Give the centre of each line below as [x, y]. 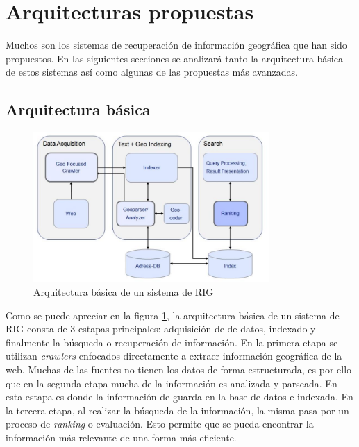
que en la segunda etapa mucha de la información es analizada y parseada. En [172, 383]
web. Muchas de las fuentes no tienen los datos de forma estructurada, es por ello [179, 370]
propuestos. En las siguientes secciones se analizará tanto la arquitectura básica [174, 58]
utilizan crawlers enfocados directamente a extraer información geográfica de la [174, 356]
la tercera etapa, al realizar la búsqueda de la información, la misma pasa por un [177, 410]
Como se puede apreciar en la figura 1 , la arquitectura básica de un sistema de [173, 315]
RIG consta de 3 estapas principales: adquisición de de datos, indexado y [161, 329]
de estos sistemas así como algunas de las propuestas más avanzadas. [152, 72]
